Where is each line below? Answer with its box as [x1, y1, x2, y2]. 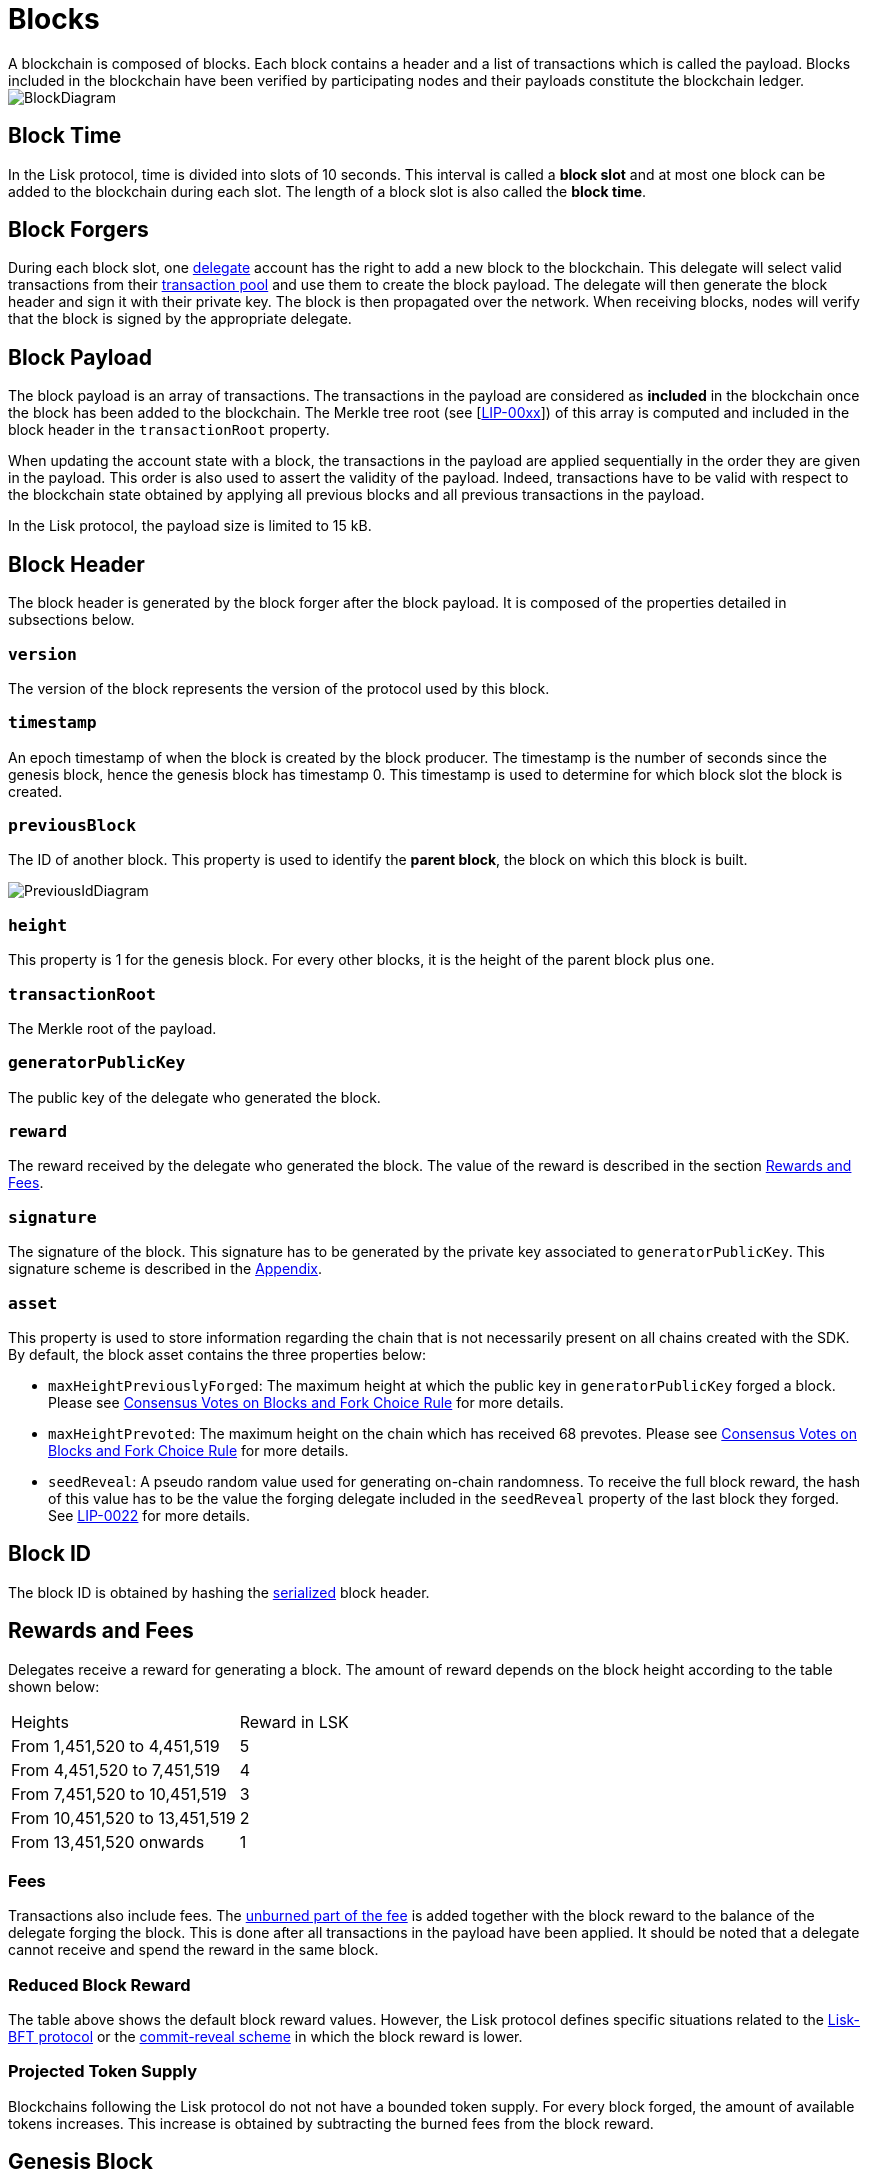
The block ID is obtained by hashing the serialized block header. [8, 1583, 430, 1601]
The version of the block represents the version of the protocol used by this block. [8, 679, 550, 697]
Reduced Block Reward [8, 1974, 191, 1995]
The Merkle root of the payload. [8, 1019, 217, 1037]
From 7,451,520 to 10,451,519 [11, 1783, 227, 1804]
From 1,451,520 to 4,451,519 [11, 1735, 220, 1756]
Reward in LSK [239, 1711, 349, 1732]
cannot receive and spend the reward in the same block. [8, 1941, 379, 1959]
